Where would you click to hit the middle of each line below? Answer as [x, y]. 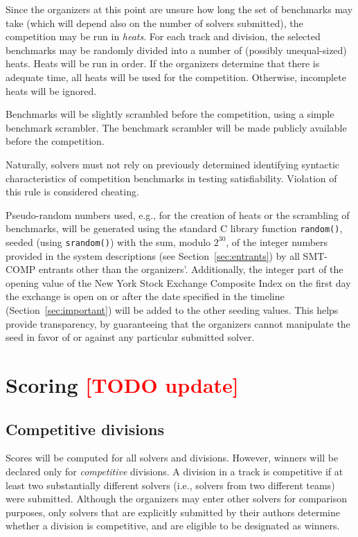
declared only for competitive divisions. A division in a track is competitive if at [174, 471]
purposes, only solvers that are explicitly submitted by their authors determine [173, 512]
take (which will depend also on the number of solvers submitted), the [154, 23]
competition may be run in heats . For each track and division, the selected [163, 36]
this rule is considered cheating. [72, 192]
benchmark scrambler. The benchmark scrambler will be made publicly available [176, 127]
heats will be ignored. [51, 90]
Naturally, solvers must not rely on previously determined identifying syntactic [173, 164]
